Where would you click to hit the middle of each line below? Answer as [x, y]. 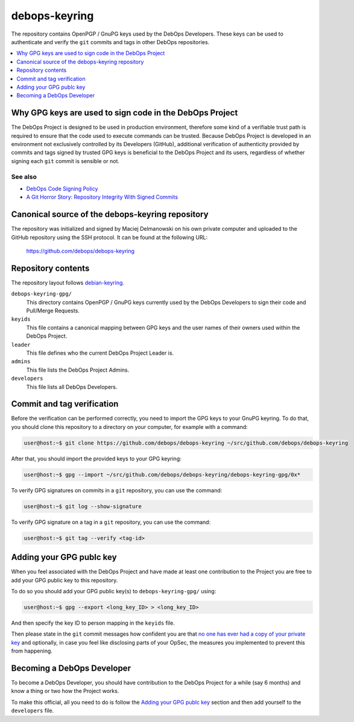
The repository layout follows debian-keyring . [68, 282]
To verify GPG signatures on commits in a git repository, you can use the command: [117, 490]
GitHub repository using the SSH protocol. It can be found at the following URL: [109, 237]
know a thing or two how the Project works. [65, 691]
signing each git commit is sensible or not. [65, 161]
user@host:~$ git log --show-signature [83, 506]
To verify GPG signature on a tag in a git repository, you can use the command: [111, 522]
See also [24, 176]
